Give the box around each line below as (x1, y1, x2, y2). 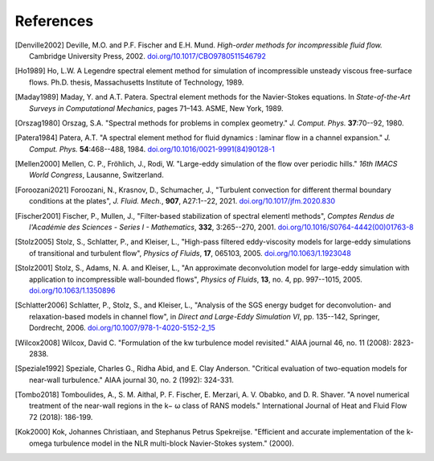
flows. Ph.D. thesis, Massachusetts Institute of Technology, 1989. (29, 77, 244, 87)
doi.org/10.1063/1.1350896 (29, 286, 116, 295)
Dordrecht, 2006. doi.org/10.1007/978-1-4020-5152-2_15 (29, 323, 216, 333)
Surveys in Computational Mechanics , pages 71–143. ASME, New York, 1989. (29, 103, 285, 113)
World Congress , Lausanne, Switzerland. (29, 170, 164, 180)
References (14, 12, 94, 30)
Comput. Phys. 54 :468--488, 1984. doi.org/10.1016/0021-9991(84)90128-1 (29, 144, 275, 154)
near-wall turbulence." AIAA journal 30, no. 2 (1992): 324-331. (29, 375, 235, 385)
